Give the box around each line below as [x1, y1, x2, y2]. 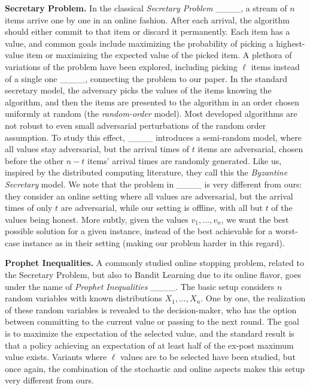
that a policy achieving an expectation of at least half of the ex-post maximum [5, 338, 294, 351]
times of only [5, 201, 53, 214]
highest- [276, 37, 305, 49]
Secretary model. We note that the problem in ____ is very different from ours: [5, 177, 302, 190]
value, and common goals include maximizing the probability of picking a [5, 37, 273, 49]
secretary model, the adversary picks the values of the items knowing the [5, 84, 272, 96]
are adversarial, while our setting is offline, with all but [60, 201, 263, 214]
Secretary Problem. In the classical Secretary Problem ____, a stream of [5, 2, 287, 14]
